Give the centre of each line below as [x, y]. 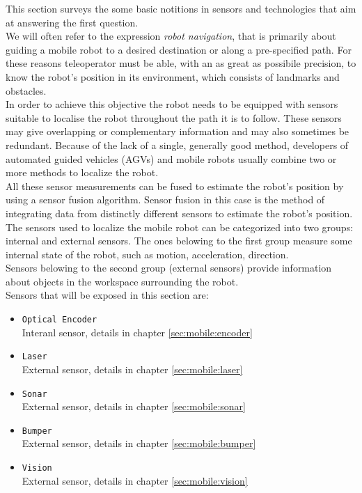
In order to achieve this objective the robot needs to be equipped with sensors [172, 104]
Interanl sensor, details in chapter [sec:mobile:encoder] [137, 332]
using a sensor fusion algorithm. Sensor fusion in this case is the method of [165, 199]
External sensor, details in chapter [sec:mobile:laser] [132, 369]
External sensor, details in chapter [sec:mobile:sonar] [134, 406]
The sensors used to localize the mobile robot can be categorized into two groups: [180, 227]
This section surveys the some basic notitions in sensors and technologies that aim [181, 8]
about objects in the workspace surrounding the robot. [122, 281]
